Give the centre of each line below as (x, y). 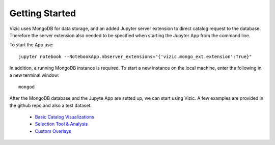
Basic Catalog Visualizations (64, 117)
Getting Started (43, 13)
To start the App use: (31, 45)
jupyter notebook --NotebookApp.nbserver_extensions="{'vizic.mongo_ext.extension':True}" (135, 56)
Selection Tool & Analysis (61, 124)
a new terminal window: (34, 75)
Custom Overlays (53, 131)
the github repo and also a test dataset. (50, 105)
